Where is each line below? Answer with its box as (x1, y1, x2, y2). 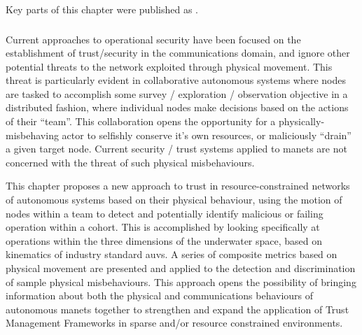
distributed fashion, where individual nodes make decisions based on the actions (6, 100, 349, 115)
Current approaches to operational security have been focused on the (6, 31, 301, 46)
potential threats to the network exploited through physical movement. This (6, 59, 333, 73)
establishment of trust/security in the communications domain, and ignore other (6, 45, 350, 60)
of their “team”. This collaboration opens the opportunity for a (6, 114, 276, 129)
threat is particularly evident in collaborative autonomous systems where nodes (6, 73, 346, 87)
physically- (279, 114, 325, 129)
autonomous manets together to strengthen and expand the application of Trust (6, 301, 349, 316)
